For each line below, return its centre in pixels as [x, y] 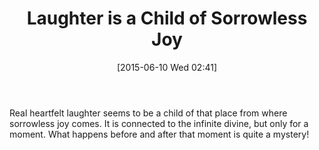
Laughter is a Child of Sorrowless [167, 18]
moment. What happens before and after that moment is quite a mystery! [159, 134]
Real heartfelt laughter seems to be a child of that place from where [148, 113]
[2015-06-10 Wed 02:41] [167, 67]
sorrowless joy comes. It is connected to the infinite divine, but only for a [159, 123]
